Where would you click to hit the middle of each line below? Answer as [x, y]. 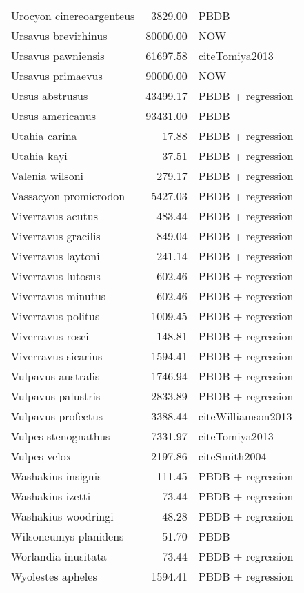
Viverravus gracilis [56, 236]
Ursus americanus [54, 116]
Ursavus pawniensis [58, 56]
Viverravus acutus [55, 216]
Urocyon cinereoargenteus [73, 16]
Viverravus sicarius [57, 356]
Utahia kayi [39, 156]
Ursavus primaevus [57, 76]
